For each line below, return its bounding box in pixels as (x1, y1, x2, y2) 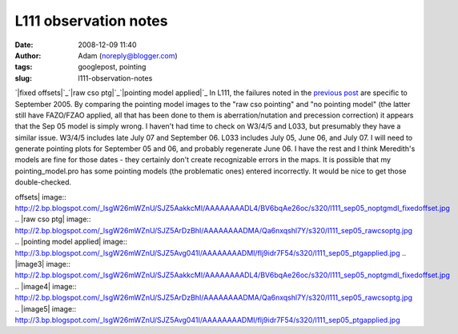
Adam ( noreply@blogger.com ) (78, 50, 178, 60)
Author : (14, 50, 42, 60)
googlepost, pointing (78, 62, 147, 72)
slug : (14, 73, 32, 83)
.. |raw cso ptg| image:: (14, 214, 91, 224)
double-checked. (14, 177, 72, 187)
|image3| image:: (14, 259, 71, 268)
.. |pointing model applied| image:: (14, 237, 128, 247)
